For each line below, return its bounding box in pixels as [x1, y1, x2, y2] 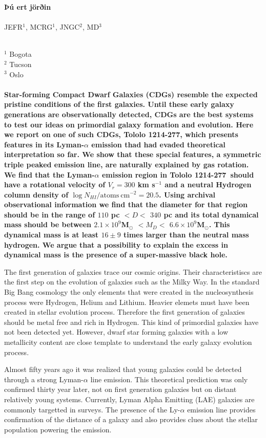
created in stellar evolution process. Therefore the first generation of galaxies [4, 306, 245, 317]
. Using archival [159, 189, 215, 200]
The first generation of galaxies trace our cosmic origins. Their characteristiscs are [4, 266, 262, 277]
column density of [4, 189, 69, 200]
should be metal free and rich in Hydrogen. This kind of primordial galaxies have [4, 316, 259, 327]
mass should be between [4, 219, 91, 230]
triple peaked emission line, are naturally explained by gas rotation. [4, 159, 249, 169]
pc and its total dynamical [163, 209, 259, 220]
